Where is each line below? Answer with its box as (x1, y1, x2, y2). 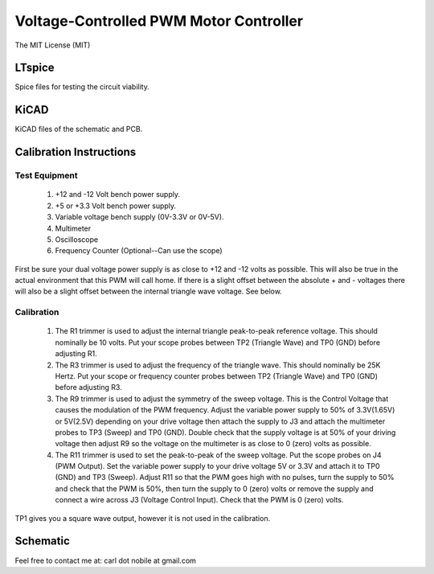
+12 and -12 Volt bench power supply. (55, 190, 181, 199)
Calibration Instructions (14, 146, 137, 159)
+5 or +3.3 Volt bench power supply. (55, 201, 177, 211)
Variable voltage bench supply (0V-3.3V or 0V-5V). (55, 212, 224, 222)
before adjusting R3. (55, 383, 122, 392)
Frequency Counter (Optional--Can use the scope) (55, 246, 223, 256)
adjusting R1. (55, 349, 97, 359)
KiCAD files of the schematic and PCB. (14, 125, 143, 134)
